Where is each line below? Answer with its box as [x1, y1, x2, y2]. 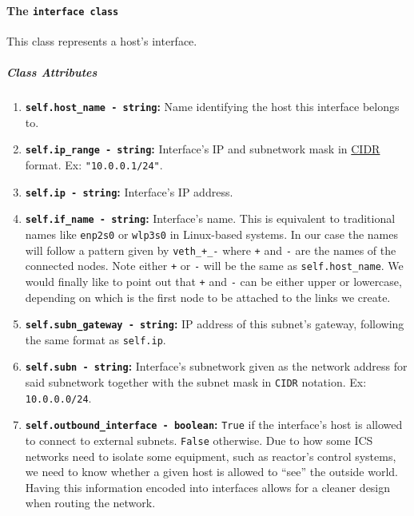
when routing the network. [25, 494, 156, 511]
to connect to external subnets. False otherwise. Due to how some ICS [25, 432, 373, 449]
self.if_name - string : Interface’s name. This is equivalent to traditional [25, 210, 396, 227]
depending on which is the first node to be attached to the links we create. [25, 288, 391, 305]
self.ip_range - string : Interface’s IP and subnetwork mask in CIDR [25, 141, 380, 157]
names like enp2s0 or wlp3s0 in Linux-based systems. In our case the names [25, 225, 399, 242]
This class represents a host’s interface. [6, 32, 197, 49]
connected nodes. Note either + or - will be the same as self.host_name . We [25, 257, 404, 274]
